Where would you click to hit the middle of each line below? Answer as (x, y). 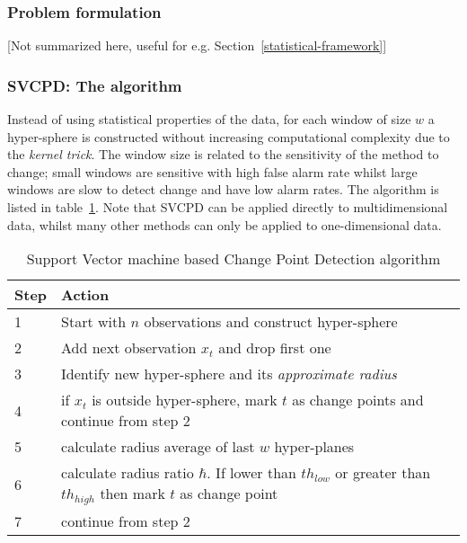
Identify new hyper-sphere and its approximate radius (229, 374)
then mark (132, 494)
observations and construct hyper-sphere (271, 322)
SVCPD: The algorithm (95, 85)
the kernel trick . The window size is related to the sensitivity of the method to (223, 154)
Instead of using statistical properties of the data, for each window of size (209, 119)
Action (85, 295)
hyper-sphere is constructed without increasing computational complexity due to (229, 136)
